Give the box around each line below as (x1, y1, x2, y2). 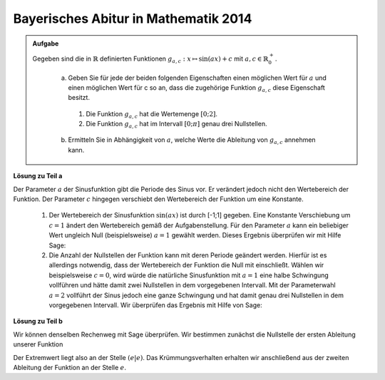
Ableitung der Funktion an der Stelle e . (13, 363, 126, 371)
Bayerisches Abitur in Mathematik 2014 (13, 11, 252, 26)
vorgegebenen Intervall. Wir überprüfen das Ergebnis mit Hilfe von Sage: (48, 300, 263, 309)
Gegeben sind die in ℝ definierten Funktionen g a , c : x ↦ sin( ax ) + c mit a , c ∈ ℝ (32, 54, 269, 64)
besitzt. (68, 93, 91, 102)
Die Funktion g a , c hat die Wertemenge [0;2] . (86, 109, 217, 120)
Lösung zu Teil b (13, 317, 63, 326)
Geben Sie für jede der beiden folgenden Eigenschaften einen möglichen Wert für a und (68, 73, 327, 82)
